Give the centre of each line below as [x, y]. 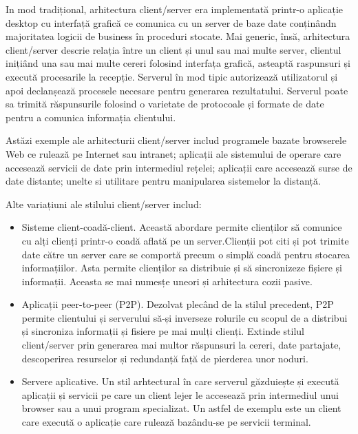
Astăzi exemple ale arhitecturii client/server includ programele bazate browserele [176, 140]
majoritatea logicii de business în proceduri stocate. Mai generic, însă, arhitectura [178, 36]
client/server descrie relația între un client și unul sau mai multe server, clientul [173, 49]
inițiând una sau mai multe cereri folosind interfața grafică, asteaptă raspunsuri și [178, 63]
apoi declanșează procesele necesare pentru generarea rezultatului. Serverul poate [177, 90]
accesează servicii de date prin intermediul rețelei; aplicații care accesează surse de [179, 167]
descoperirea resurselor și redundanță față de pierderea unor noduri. [165, 358]
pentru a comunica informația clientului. [91, 117]
